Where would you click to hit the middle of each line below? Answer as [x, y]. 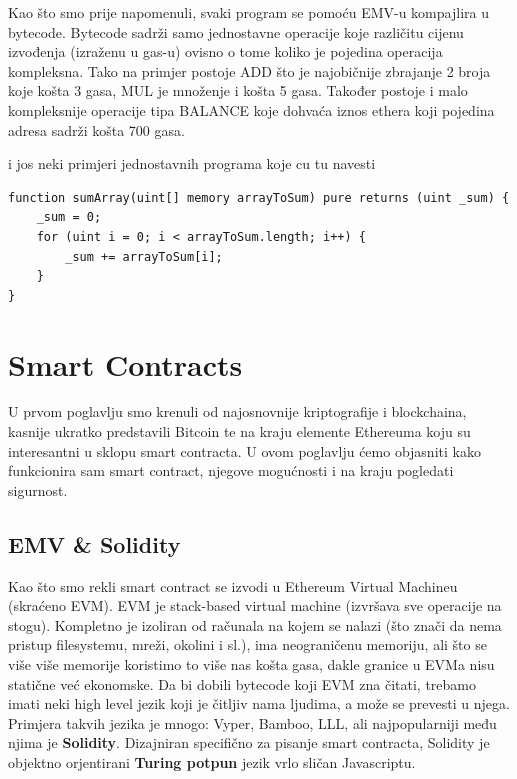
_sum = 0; [69, 217]
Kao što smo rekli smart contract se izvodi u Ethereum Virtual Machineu [233, 585]
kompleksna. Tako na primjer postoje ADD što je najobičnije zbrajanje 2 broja [249, 70]
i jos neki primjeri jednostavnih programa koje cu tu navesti [192, 163]
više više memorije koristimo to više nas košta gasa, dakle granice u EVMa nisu [251, 663]
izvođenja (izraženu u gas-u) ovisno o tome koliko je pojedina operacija [225, 51]
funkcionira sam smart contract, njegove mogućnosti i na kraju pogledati [231, 470]
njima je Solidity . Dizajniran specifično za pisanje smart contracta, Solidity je [249, 742]
